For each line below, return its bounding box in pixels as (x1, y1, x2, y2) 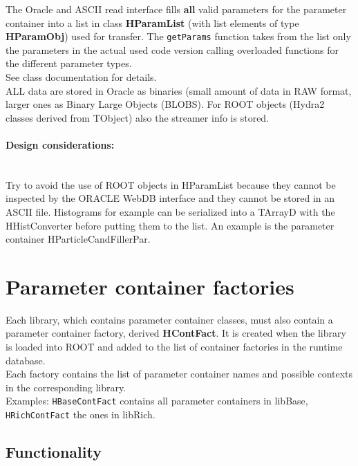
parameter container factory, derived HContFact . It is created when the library (6, 326, 346, 340)
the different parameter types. (6, 56, 132, 71)
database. (6, 353, 46, 367)
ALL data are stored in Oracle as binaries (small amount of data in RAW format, (6, 83, 352, 97)
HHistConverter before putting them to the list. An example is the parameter (6, 218, 335, 232)
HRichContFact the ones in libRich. (6, 407, 156, 422)
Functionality (6, 441, 102, 463)
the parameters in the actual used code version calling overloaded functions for (6, 42, 339, 57)
